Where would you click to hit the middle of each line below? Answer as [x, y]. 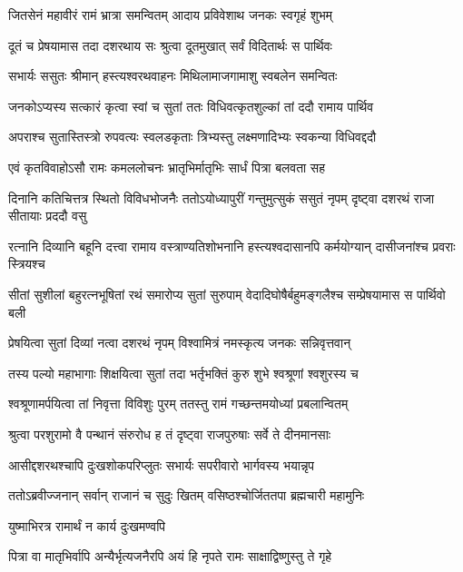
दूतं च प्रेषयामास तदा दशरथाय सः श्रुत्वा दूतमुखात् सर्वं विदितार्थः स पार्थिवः [170, 45]
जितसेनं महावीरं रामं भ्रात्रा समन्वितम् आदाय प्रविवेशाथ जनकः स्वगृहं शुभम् [170, 15]
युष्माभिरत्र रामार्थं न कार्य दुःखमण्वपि [87, 525]
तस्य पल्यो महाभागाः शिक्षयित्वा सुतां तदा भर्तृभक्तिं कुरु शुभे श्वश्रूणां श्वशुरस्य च [183, 373]
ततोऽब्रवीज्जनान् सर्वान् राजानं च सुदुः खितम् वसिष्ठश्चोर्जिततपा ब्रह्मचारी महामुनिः [187, 495]
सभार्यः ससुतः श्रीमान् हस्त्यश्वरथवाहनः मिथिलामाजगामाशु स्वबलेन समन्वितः [173, 76]
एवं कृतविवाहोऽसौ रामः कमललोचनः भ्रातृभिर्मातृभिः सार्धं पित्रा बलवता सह [167, 167]
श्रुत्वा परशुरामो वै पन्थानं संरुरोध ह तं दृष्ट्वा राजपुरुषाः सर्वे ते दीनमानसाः [170, 434]
